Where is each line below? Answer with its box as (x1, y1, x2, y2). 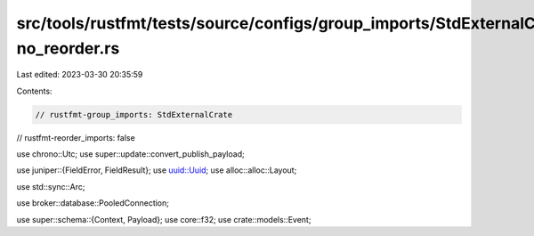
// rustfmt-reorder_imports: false (16, 132, 135, 142)
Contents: (16, 85, 53, 96)
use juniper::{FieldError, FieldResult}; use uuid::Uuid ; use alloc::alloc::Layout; (16, 165, 297, 175)
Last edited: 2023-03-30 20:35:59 (16, 69, 143, 80)
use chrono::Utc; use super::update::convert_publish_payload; (16, 149, 245, 159)
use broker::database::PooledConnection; (16, 198, 169, 208)
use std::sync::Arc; (16, 181, 85, 191)
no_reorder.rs (16, 38, 120, 58)
